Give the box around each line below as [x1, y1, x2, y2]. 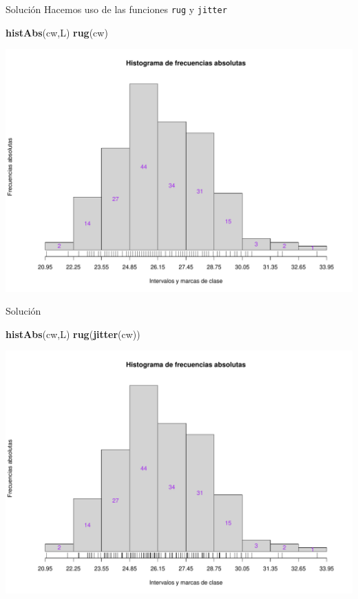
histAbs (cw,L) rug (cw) [6, 25, 108, 39]
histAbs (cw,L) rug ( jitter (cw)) [6, 326, 140, 341]
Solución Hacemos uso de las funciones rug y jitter [6, 2, 227, 16]
